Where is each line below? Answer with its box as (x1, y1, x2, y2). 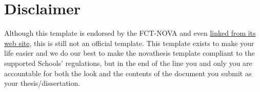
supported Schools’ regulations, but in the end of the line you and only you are (4, 57, 252, 68)
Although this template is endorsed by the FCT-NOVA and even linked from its (4, 28, 256, 38)
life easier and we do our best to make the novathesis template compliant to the (4, 48, 255, 58)
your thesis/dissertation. (4, 78, 81, 88)
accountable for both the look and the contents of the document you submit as (4, 67, 252, 78)
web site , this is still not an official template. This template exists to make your (4, 37, 254, 48)
